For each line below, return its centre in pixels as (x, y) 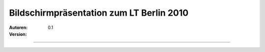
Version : (18, 34)
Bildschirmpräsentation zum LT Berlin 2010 (99, 13)
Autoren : (18, 27)
